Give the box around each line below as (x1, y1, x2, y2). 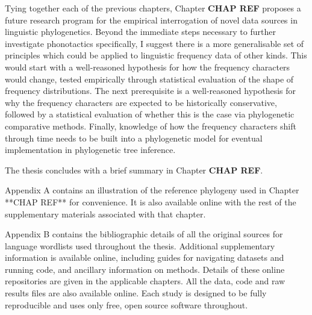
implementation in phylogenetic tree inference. (5, 143, 176, 156)
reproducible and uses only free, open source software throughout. (5, 298, 248, 311)
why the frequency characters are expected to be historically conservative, (5, 96, 277, 108)
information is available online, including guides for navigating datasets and (5, 251, 284, 264)
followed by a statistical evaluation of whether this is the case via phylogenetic (5, 108, 295, 120)
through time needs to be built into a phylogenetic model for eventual (5, 131, 263, 144)
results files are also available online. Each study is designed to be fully (5, 287, 267, 299)
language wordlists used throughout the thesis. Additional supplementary (5, 239, 275, 252)
